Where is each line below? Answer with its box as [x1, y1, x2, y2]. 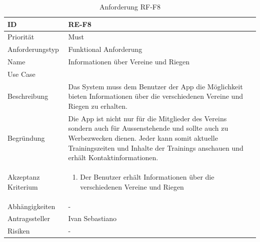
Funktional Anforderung [68, 44, 142, 54]
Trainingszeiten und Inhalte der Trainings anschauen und [68, 142, 243, 153]
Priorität [7, 31, 34, 42]
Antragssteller [7, 213, 50, 224]
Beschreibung [7, 91, 48, 101]
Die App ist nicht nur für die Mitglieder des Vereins [68, 113, 227, 123]
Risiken [7, 226, 30, 236]
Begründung [7, 133, 45, 143]
